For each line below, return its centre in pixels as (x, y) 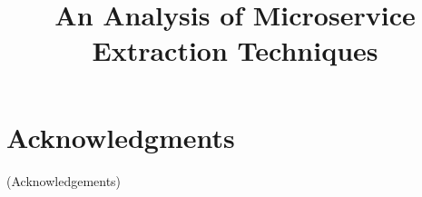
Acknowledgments (121, 137)
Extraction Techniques (235, 50)
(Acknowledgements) (64, 180)
